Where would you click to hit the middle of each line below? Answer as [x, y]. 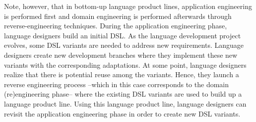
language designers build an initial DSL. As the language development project [123, 35]
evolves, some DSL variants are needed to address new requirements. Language [124, 45]
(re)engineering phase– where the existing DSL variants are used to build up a [123, 94]
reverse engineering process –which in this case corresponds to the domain [117, 84]
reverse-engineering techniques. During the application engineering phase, [116, 26]
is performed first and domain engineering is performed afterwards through [118, 16]
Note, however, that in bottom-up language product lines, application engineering [128, 6]
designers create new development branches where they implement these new [121, 55]
